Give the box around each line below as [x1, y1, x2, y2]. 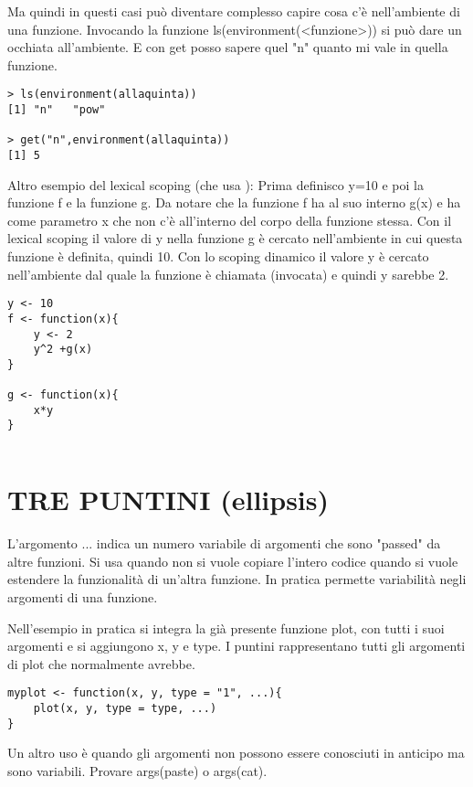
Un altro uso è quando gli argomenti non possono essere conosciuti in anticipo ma [7, 743, 465, 762]
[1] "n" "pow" [7, 103, 106, 117]
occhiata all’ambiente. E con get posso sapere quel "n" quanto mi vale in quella [7, 37, 448, 57]
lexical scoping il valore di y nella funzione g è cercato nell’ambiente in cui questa [7, 229, 463, 248]
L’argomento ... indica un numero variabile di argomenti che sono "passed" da [7, 534, 441, 553]
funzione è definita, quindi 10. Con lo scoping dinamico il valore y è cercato [7, 247, 429, 266]
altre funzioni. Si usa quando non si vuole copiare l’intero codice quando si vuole [7, 551, 458, 570]
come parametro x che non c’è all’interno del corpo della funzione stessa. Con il [7, 210, 452, 229]
